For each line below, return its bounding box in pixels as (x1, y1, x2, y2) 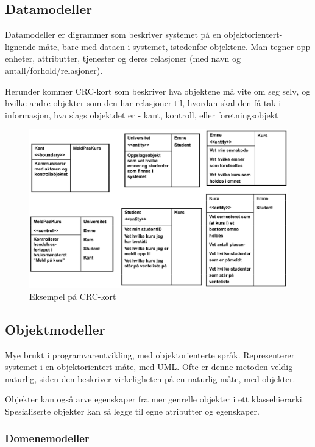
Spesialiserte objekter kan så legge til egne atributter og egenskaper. (5, 404, 260, 417)
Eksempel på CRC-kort (29, 289, 116, 302)
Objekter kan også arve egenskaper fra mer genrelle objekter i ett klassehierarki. (5, 393, 305, 405)
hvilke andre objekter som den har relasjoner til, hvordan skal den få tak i (5, 96, 281, 109)
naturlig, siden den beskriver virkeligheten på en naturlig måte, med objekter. (5, 372, 296, 385)
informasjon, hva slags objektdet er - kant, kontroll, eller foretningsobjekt (5, 108, 278, 121)
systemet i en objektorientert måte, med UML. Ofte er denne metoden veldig (5, 360, 293, 373)
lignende (5, 40, 36, 53)
